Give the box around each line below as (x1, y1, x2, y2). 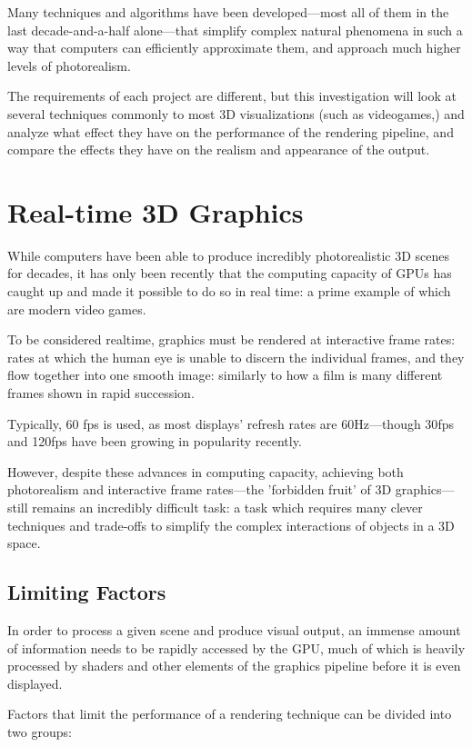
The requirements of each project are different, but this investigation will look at (7, 86, 457, 105)
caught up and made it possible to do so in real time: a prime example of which (7, 282, 451, 301)
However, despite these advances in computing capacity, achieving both (7, 462, 404, 481)
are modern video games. (7, 299, 146, 318)
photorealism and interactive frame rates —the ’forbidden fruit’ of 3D (7, 480, 392, 499)
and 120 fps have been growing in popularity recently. (7, 432, 302, 451)
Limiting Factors (7, 578, 166, 606)
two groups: (7, 722, 72, 741)
